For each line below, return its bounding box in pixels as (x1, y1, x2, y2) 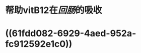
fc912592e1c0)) (5, 38, 73, 50)
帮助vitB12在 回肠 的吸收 (5, 4, 102, 16)
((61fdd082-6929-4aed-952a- (5, 28, 136, 39)
